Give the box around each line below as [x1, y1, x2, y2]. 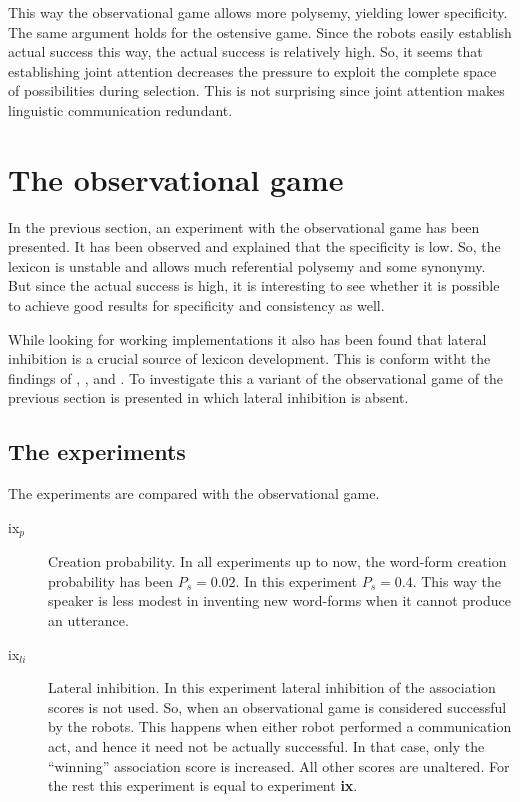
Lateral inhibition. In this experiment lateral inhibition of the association [48, 677, 496, 698]
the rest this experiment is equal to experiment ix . [48, 775, 358, 796]
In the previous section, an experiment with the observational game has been [8, 216, 480, 237]
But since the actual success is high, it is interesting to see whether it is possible [8, 275, 500, 296]
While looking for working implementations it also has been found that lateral [8, 328, 487, 349]
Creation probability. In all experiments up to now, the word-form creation [48, 551, 507, 572]
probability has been [48, 570, 173, 591]
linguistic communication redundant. [8, 99, 233, 120]
